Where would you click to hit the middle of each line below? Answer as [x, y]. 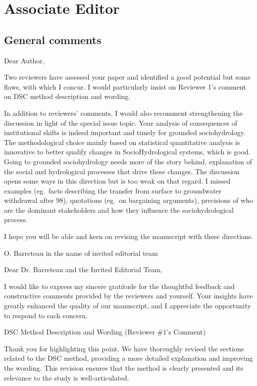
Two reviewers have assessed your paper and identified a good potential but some [127, 77]
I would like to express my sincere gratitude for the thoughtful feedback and [119, 286]
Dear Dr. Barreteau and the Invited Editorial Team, [83, 269]
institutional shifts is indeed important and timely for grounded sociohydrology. [125, 132]
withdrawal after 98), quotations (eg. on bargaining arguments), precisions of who [128, 200]
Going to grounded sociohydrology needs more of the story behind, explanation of [128, 161]
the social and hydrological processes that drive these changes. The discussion [122, 171]
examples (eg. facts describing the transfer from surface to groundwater [113, 190]
